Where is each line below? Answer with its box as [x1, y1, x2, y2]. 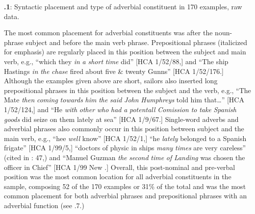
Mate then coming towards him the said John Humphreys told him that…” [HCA [4, 95, 244, 105]
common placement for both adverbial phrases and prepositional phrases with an [4, 190, 247, 201]
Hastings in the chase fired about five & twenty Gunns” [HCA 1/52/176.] [4, 66, 224, 76]
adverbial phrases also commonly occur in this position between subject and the [4, 123, 244, 134]
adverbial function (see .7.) [4, 200, 84, 210]
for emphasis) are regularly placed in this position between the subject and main [4, 47, 246, 57]
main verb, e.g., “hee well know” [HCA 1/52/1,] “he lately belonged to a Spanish [4, 133, 247, 143]
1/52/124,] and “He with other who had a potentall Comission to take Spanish [4, 104, 236, 114]
